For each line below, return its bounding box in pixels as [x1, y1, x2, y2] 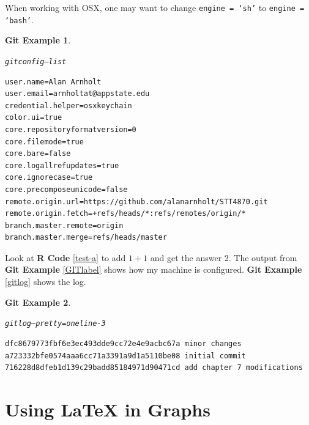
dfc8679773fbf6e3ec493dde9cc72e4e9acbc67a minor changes [5, 339, 242, 348]
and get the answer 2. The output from [150, 251, 297, 264]
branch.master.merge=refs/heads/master [5, 233, 167, 242]
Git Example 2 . [5, 295, 71, 308]
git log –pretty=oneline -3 [5, 319, 106, 328]
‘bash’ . [5, 13, 34, 26]
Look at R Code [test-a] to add [5, 251, 126, 264]
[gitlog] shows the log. [5, 275, 86, 288]
